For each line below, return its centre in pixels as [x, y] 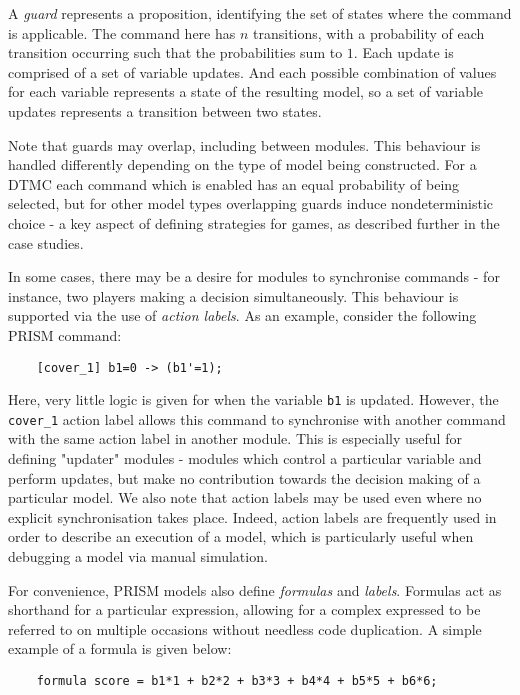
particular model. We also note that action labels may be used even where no [245, 497]
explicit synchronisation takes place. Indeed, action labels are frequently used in [252, 516]
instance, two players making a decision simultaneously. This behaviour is [233, 295]
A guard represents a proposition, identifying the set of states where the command [260, 13]
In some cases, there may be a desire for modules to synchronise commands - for [254, 276]
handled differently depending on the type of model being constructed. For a [242, 164]
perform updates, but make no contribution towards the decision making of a [244, 477]
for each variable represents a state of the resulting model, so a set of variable [246, 91]
